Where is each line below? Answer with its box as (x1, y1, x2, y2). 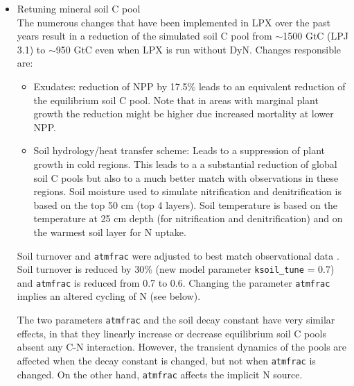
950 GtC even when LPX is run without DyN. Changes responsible (55, 42, 342, 56)
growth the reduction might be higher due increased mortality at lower (33, 106, 334, 121)
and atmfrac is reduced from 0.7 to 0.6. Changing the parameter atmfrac (17, 275, 330, 289)
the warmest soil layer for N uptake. (33, 224, 186, 239)
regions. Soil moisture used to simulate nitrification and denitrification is (33, 184, 342, 199)
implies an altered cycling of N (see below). (17, 289, 201, 303)
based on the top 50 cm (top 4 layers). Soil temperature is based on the (33, 197, 337, 212)
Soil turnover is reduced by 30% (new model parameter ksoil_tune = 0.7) (17, 262, 335, 276)
